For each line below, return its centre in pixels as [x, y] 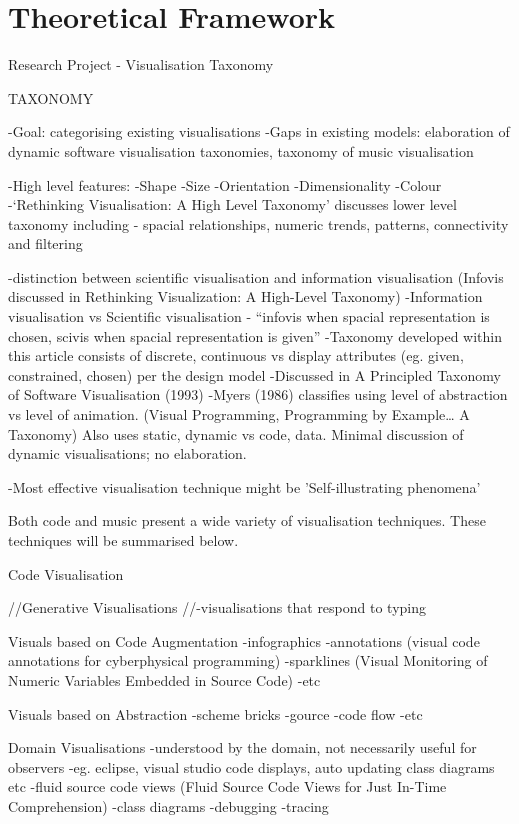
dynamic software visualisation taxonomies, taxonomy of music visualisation [241, 150]
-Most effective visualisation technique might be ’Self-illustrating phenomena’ [244, 486]
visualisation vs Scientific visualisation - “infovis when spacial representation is [249, 316]
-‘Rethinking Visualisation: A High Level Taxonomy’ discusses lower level [232, 204]
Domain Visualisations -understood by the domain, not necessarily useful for [242, 747]
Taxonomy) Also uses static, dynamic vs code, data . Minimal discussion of [236, 433]
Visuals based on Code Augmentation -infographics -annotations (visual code [244, 640]
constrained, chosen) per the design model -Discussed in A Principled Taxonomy [254, 374]
